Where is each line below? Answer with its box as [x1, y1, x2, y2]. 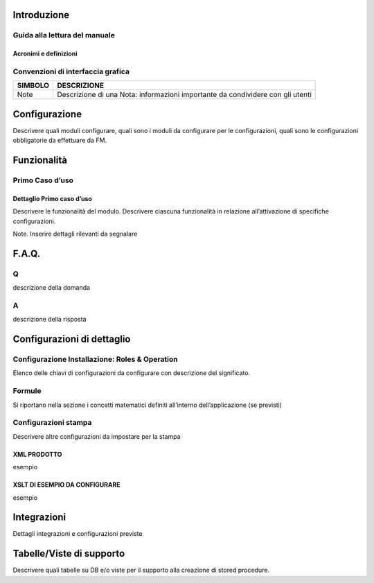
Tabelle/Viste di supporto [12, 548, 125, 559]
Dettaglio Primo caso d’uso [12, 194, 93, 202]
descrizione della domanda [12, 284, 90, 292]
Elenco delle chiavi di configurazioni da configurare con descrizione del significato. [12, 369, 251, 377]
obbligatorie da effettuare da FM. [12, 136, 107, 145]
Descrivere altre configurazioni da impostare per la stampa [12, 432, 181, 440]
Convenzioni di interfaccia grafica [12, 67, 130, 76]
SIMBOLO [17, 80, 50, 90]
